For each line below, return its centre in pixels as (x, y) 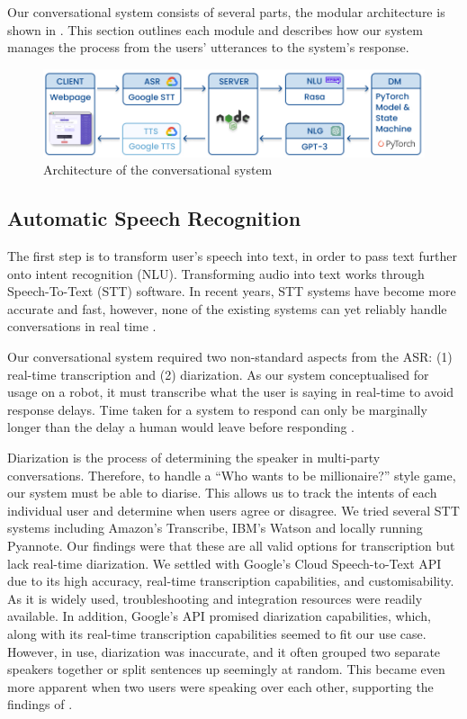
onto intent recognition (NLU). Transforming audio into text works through (216, 273)
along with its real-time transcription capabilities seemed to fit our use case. (217, 633)
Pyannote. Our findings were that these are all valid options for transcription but (231, 545)
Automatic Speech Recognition (154, 218)
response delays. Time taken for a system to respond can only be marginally (217, 409)
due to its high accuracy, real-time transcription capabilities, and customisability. (231, 581)
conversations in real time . (82, 326)
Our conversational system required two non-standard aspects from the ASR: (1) (230, 357)
